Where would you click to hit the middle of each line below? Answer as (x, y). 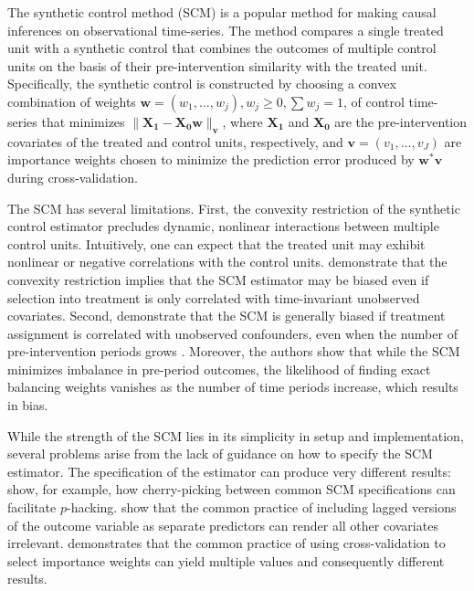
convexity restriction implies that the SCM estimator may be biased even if (218, 279)
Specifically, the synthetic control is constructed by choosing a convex (202, 84)
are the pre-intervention (401, 121)
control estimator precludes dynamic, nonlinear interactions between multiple (223, 226)
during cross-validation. (73, 177)
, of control (374, 101)
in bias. (28, 405)
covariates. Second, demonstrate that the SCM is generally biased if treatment (226, 316)
